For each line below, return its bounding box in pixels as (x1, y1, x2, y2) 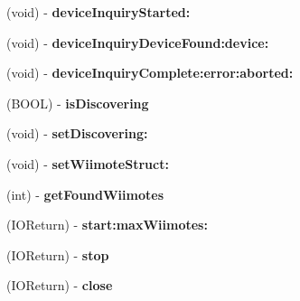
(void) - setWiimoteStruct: (6, 154, 169, 173)
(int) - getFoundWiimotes (6, 184, 164, 203)
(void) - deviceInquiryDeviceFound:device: (6, 33, 269, 52)
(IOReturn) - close (6, 276, 113, 295)
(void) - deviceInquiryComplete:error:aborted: (6, 63, 294, 82)
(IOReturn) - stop (6, 245, 109, 264)
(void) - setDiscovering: (6, 124, 148, 143)
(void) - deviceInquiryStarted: (6, 3, 191, 21)
